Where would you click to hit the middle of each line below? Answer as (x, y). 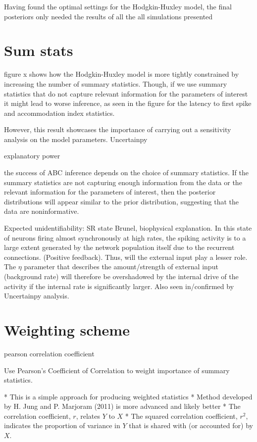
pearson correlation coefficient (49, 353)
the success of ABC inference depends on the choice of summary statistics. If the (126, 172)
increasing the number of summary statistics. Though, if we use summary (116, 83)
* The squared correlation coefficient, (181, 416)
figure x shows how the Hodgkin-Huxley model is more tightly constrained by (122, 74)
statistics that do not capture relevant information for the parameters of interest (126, 93)
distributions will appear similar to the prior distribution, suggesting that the (122, 201)
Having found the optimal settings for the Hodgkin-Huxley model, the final (118, 6)
